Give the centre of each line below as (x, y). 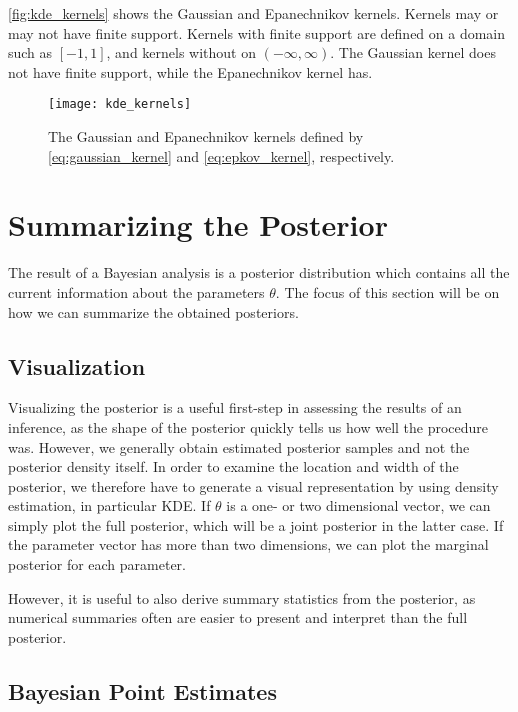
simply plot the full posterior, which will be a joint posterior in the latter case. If (256, 524)
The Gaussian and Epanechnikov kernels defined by (206, 136)
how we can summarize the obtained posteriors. (153, 311)
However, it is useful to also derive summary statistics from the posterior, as (242, 597)
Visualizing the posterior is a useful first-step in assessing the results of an (235, 407)
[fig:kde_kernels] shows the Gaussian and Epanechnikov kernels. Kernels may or (253, 13)
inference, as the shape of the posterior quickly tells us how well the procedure (248, 426)
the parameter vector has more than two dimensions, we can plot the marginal (248, 544)
